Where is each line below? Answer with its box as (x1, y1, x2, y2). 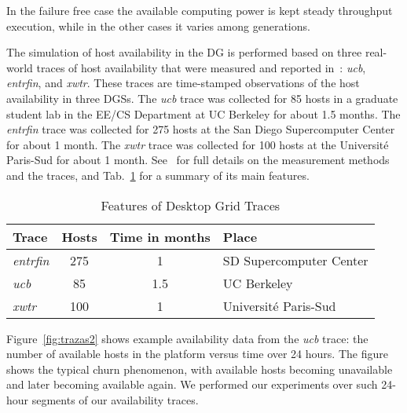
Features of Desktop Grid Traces (101, 196, 280, 214)
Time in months (109, 227, 211, 246)
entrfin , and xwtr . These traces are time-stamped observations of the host (6, 75, 360, 91)
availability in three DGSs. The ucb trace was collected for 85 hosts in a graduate (6, 90, 398, 106)
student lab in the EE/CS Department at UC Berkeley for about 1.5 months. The (6, 105, 401, 122)
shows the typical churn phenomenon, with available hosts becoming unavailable (6, 360, 393, 377)
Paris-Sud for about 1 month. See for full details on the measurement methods (6, 152, 390, 168)
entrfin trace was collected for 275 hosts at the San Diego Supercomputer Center (6, 121, 395, 137)
